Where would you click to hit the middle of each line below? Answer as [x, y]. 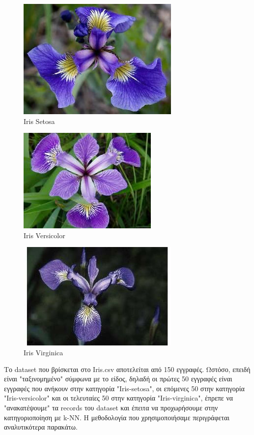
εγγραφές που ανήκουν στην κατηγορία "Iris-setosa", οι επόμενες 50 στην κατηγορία [124, 388]
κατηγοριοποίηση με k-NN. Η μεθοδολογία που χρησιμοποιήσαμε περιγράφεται [117, 417]
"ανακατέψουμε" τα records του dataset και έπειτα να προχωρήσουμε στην [111, 407]
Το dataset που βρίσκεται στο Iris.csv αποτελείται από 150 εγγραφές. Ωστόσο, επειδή [127, 369]
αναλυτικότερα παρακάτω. [41, 427]
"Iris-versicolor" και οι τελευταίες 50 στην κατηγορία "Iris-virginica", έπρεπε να [119, 398]
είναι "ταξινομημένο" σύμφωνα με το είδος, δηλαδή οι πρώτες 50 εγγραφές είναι [118, 379]
